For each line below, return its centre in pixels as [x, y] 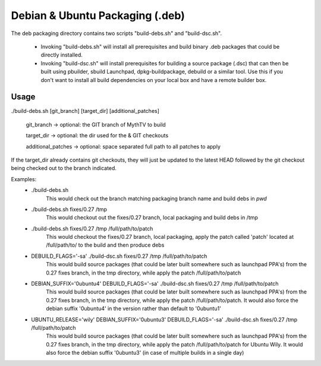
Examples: [24, 179]
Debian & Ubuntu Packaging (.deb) [98, 15]
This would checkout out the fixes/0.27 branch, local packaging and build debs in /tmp [152, 217]
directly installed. [62, 55]
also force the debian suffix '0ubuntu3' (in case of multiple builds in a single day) [145, 353]
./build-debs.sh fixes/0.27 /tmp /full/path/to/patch [92, 228]
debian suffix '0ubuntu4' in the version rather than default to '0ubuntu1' [133, 308]
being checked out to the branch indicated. [64, 168]
